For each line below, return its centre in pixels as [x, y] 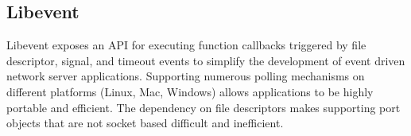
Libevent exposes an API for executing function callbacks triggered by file [186, 45]
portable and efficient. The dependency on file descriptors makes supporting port [204, 107]
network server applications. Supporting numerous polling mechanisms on [186, 76]
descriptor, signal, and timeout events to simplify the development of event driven [206, 60]
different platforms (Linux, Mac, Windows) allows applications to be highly [190, 91]
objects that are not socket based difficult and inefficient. [145, 123]
